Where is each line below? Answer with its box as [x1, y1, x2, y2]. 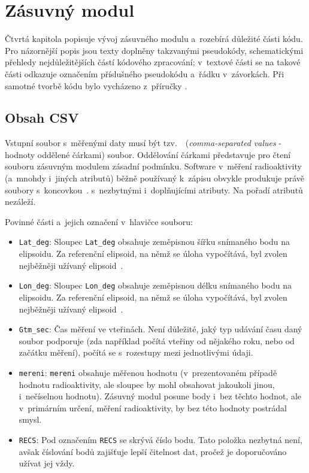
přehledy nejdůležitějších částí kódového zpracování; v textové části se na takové [5, 56, 301, 68]
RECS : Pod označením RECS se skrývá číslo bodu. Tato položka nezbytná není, [19, 433, 302, 446]
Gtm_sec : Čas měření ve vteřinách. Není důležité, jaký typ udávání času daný [19, 323, 302, 335]
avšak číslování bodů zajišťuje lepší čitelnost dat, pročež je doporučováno [19, 445, 287, 457]
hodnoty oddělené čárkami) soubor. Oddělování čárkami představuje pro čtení [5, 148, 291, 160]
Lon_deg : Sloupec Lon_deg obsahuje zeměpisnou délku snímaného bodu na [19, 279, 292, 292]
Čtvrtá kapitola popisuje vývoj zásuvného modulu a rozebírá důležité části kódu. [5, 32, 303, 45]
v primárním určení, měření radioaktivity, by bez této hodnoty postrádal [19, 401, 287, 414]
